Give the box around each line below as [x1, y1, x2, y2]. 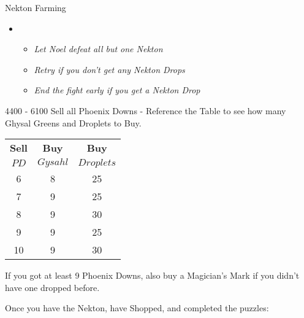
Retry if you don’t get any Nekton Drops [34, 63, 185, 76]
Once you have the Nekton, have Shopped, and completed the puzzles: [5, 301, 269, 314]
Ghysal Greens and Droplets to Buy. [5, 116, 142, 129]
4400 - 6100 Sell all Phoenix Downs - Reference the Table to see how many [5, 104, 286, 117]
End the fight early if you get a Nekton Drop [34, 83, 200, 96]
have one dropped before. [5, 281, 100, 293]
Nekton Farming [5, 1, 66, 14]
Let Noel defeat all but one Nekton [34, 42, 163, 55]
